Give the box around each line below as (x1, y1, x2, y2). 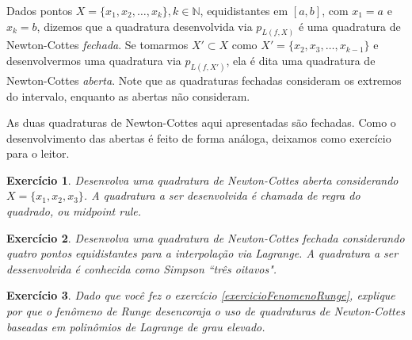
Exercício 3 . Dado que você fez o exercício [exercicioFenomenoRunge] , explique (6, 287, 395, 304)
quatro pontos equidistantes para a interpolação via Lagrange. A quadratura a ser (6, 245, 399, 262)
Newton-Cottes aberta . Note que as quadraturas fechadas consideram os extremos (6, 71, 402, 88)
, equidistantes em (200, 2, 288, 18)
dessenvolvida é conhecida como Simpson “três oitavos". (6, 260, 277, 277)
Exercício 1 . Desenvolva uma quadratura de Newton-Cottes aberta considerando (6, 171, 399, 188)
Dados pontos (6, 2, 73, 18)
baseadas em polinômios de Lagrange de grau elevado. (6, 318, 265, 334)
